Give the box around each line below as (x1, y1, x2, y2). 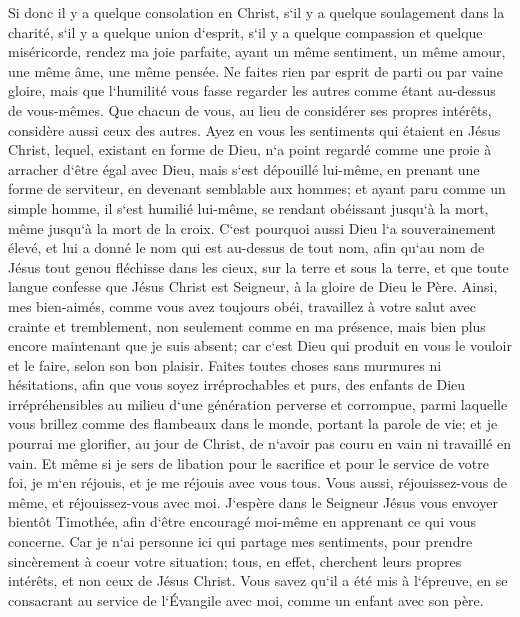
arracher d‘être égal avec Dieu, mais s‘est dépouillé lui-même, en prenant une (8, 158, 480, 179)
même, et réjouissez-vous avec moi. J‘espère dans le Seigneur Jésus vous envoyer (8, 491, 498, 512)
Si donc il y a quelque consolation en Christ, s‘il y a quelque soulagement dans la (8, 2, 505, 22)
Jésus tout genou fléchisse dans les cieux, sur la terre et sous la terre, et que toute (8, 256, 509, 277)
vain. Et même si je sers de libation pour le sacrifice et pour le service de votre (8, 452, 490, 473)
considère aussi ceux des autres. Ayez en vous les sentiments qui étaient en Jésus (8, 119, 501, 140)
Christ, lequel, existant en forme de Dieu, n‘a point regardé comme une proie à (8, 139, 492, 160)
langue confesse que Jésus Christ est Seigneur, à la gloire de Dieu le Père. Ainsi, (8, 276, 498, 297)
